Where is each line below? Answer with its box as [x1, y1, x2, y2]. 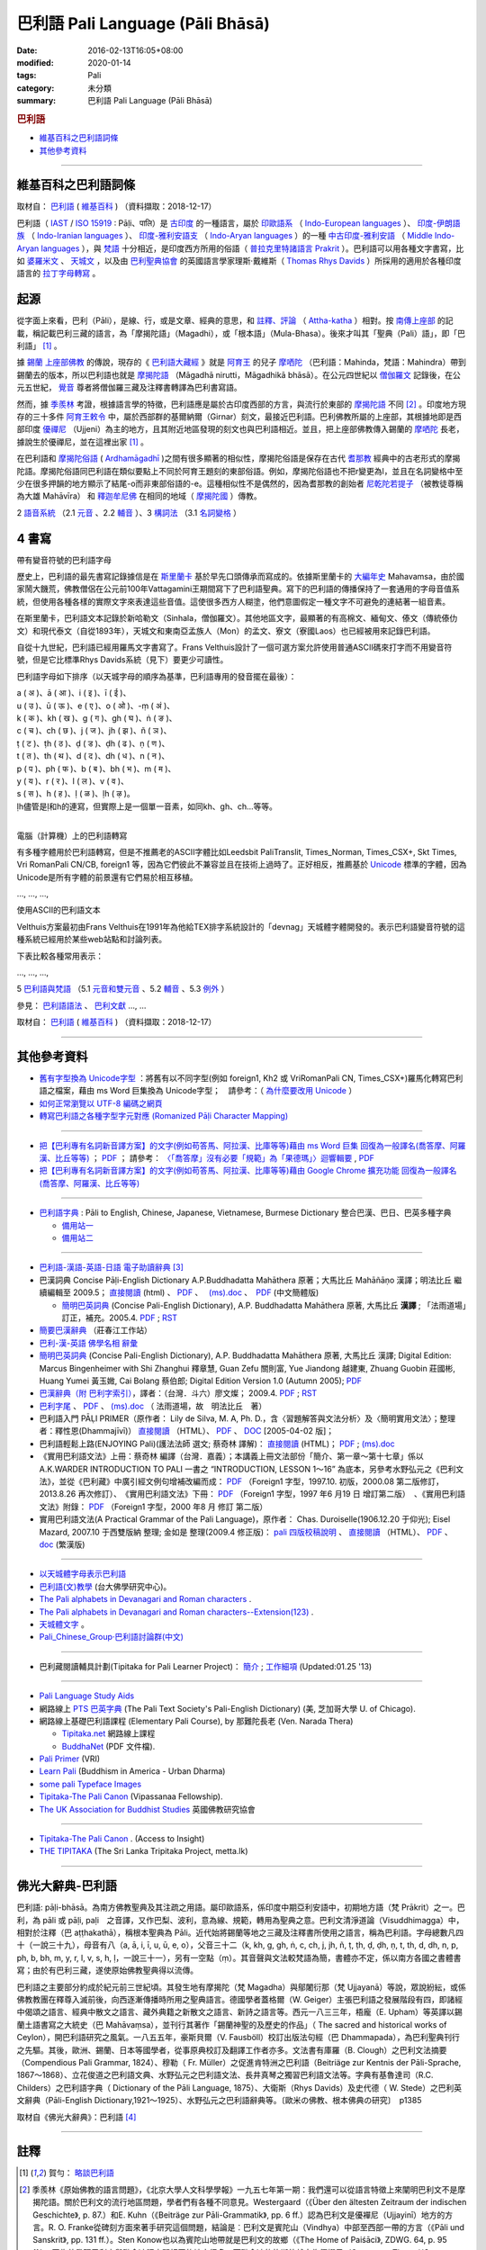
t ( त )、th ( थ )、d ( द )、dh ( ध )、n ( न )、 [16, 751, 170, 761]
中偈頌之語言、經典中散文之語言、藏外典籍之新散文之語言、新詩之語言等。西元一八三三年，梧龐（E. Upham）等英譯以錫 [16, 2007, 463, 2018]
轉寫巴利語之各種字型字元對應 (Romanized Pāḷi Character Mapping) [39, 1111, 289, 1121]
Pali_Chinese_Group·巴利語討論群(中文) [39, 1632, 184, 1642]
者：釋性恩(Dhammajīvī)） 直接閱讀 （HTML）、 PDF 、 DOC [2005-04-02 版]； [39, 1426, 335, 1436]
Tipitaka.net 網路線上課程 [61, 1728, 156, 1739]
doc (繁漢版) [39, 1539, 85, 1550]
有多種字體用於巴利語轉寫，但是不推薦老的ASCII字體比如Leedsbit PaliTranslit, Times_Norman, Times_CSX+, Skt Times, [16, 846, 457, 857]
